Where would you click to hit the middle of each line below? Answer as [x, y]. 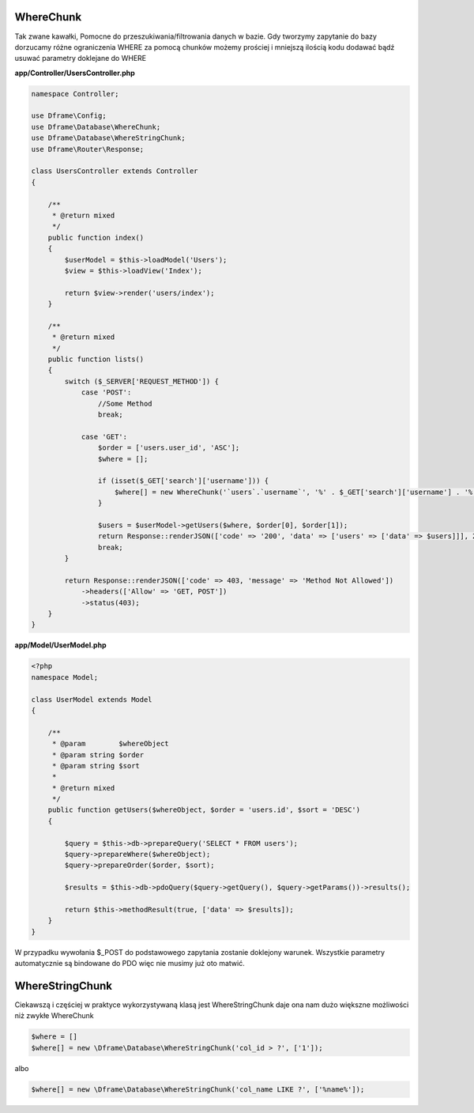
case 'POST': [106, 392]
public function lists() [96, 359]
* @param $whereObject [110, 744]
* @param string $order [98, 755]
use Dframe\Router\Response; [88, 149]
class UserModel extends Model [92, 699]
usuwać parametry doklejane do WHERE [80, 58]
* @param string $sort [96, 766]
